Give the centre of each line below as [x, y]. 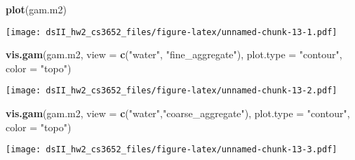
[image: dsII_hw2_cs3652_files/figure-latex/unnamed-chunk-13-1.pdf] [172, 32]
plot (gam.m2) [36, 9]
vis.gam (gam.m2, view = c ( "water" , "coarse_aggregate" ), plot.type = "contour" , [178, 113]
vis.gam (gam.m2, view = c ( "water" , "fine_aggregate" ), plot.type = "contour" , [174, 54]
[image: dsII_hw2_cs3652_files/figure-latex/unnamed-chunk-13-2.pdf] [172, 91]
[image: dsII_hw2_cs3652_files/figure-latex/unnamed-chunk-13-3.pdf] [172, 150]
